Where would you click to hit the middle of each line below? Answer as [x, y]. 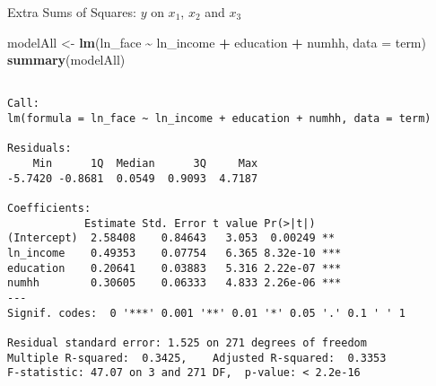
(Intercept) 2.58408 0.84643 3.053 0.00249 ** [171, 238]
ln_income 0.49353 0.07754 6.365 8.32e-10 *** [174, 253]
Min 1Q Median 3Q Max [145, 164]
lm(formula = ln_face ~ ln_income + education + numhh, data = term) [219, 119]
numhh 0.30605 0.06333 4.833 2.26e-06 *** [174, 283]
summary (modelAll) [66, 60]
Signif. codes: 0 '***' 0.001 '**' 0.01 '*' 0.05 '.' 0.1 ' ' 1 [206, 313]
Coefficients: [49, 209]
